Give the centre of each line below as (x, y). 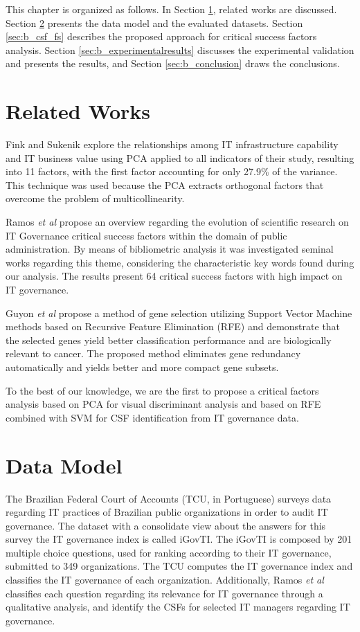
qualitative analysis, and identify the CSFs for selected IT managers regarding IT (178, 607)
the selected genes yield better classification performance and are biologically (169, 340)
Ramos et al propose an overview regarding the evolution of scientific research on (177, 222)
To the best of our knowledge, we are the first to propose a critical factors (162, 390)
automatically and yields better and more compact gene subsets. (142, 367)
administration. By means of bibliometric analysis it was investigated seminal (170, 249)
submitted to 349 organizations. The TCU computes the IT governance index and (179, 566)
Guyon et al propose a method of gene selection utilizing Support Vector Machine (179, 313)
